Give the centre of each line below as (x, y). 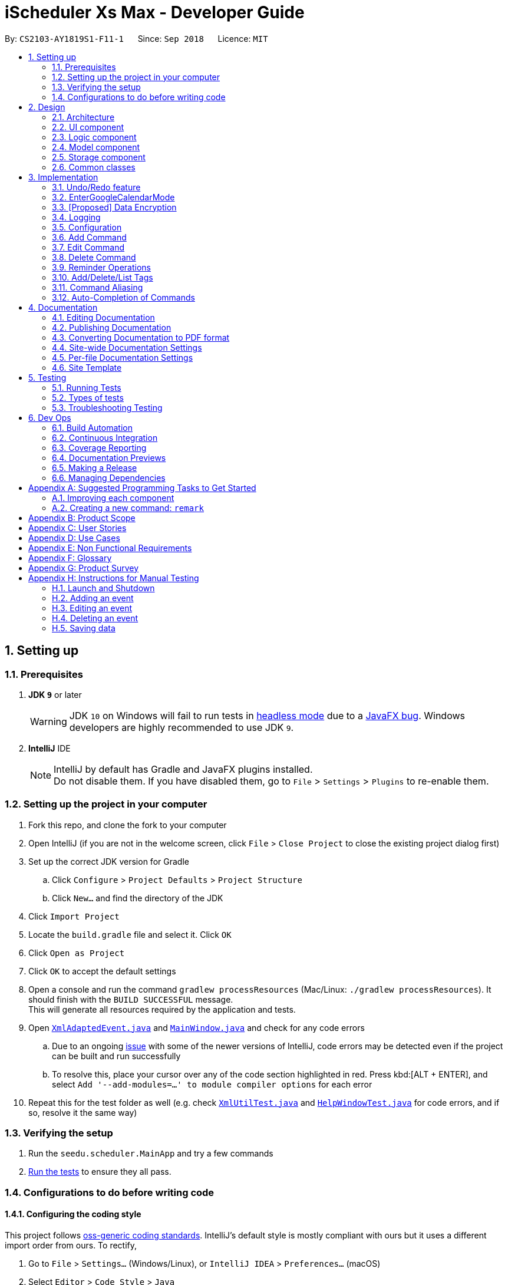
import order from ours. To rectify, (71, 1246)
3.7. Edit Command (88, 247)
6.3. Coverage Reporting (99, 447)
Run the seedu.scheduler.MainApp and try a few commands (151, 1154)
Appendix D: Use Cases (74, 538)
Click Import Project (74, 916)
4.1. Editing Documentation (103, 317)
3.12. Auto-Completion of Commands (123, 297)
